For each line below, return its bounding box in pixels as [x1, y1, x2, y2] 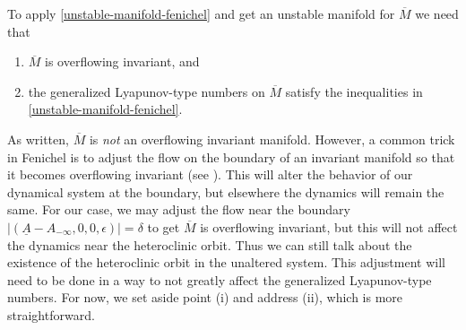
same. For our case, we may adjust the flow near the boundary [7, 200, 350, 219]
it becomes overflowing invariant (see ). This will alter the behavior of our [7, 165, 413, 184]
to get [147, 217, 180, 236]
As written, [7, 129, 69, 148]
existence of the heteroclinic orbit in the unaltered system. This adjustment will [7, 253, 445, 272]
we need [415, 4, 459, 22]
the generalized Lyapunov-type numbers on [28, 82, 265, 100]
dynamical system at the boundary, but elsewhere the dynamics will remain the [7, 182, 444, 201]
